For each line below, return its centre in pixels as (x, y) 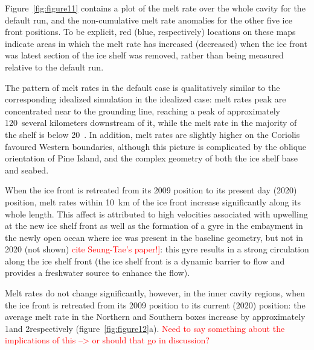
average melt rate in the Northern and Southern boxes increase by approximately (155, 317)
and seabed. (27, 170)
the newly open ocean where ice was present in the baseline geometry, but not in (154, 237)
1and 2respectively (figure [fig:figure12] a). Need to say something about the (145, 328)
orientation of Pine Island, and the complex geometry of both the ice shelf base (152, 158)
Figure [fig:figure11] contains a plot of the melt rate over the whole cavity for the (155, 8)
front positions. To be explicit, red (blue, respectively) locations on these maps (150, 32)
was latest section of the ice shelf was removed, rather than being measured (144, 55)
